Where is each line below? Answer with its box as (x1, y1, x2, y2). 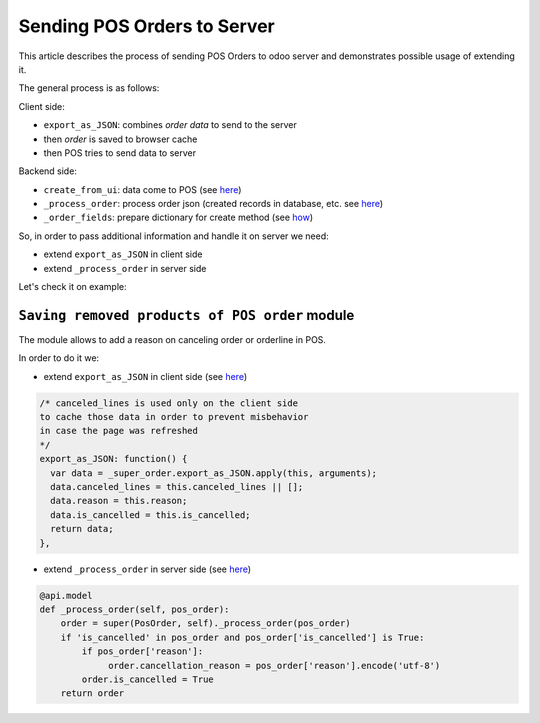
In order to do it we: (18, 352, 100, 364)
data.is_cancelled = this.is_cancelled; (50, 509, 251, 520)
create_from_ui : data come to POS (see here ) (43, 183, 242, 195)
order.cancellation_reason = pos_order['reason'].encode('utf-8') (108, 660, 441, 671)
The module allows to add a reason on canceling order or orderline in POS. (18, 333, 327, 345)
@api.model (39, 590, 93, 601)
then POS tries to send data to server (43, 146, 197, 159)
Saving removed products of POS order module (18, 306, 355, 324)
